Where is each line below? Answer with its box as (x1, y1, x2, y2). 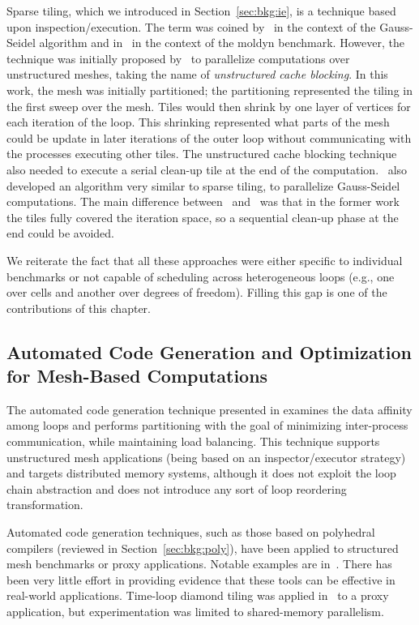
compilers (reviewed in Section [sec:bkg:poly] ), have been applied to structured (6, 539, 399, 556)
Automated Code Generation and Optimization (6, 339, 412, 364)
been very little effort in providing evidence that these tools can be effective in (6, 571, 395, 588)
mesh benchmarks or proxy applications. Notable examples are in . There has (6, 555, 392, 572)
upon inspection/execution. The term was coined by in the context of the (6, 18, 376, 35)
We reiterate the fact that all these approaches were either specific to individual (6, 251, 403, 268)
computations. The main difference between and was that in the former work (6, 193, 400, 210)
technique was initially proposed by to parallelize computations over (6, 49, 350, 66)
